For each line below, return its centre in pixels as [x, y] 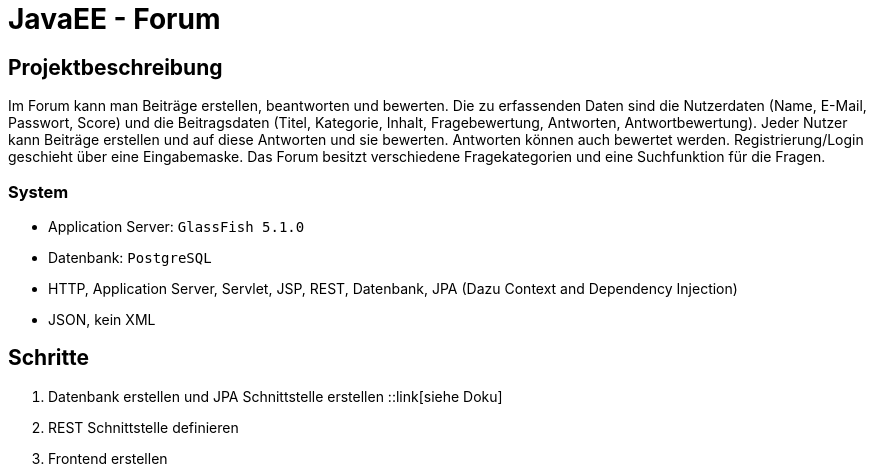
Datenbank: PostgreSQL [130, 257]
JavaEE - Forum [114, 19]
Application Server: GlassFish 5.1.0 [176, 226]
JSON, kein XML [102, 319]
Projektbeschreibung [115, 67]
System [38, 191]
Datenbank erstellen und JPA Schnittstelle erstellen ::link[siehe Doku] [275, 396]
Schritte [48, 358]
